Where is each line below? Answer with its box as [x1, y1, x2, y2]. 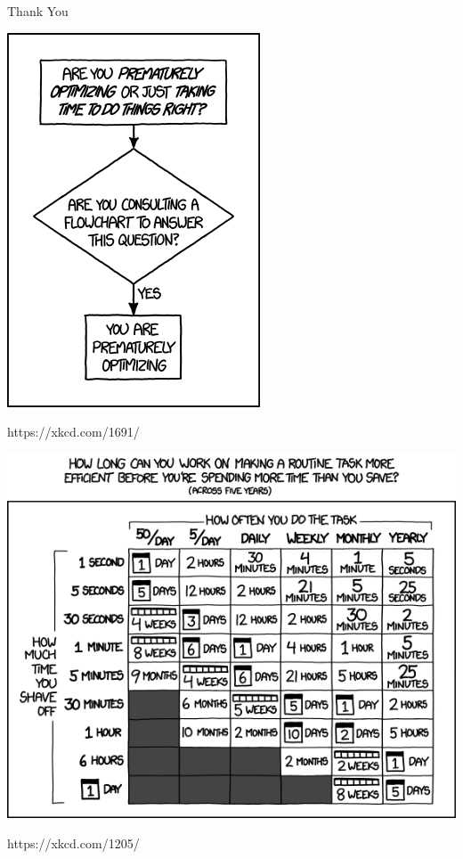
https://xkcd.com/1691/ [7, 422, 140, 441]
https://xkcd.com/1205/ [7, 833, 140, 852]
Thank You [7, 2, 69, 20]
